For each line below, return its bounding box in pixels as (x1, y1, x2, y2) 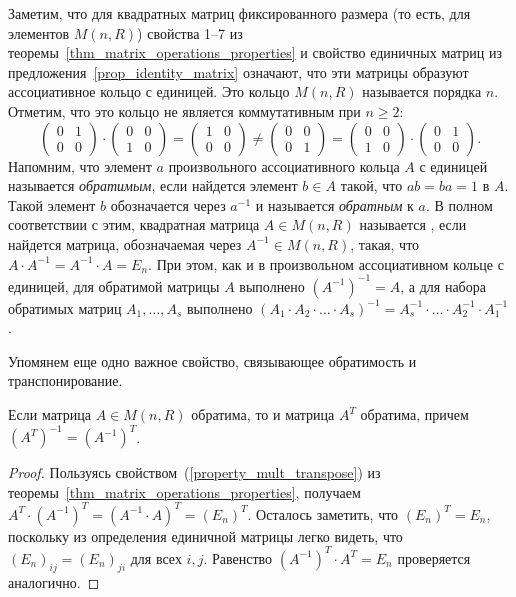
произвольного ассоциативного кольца (168, 155, 400, 176)
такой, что (340, 175, 403, 196)
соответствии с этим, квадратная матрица (8, 214, 260, 235)
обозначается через (110, 194, 226, 215)
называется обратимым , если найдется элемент (8, 175, 298, 196)
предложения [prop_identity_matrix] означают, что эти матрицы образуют (8, 61, 469, 82)
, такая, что (350, 233, 420, 254)
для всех (130, 547, 182, 568)
